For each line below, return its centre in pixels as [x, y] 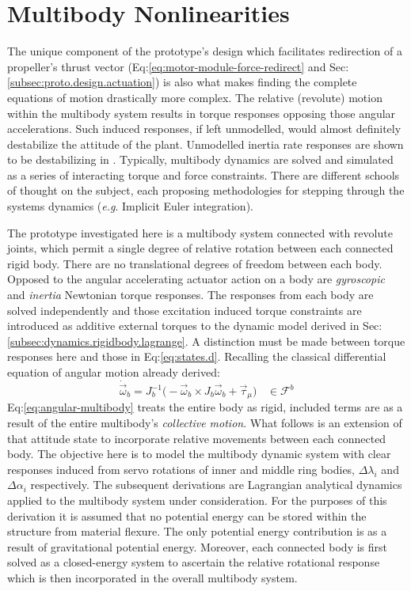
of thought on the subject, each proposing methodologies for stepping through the [206, 190]
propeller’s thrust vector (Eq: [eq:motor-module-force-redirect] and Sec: [178, 66]
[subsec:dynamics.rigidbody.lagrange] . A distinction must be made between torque [206, 341]
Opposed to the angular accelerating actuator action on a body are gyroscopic [196, 279]
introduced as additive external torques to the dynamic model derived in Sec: [195, 326]
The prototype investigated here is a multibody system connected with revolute [200, 232]
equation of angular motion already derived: [114, 372]
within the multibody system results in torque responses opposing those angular [202, 113]
